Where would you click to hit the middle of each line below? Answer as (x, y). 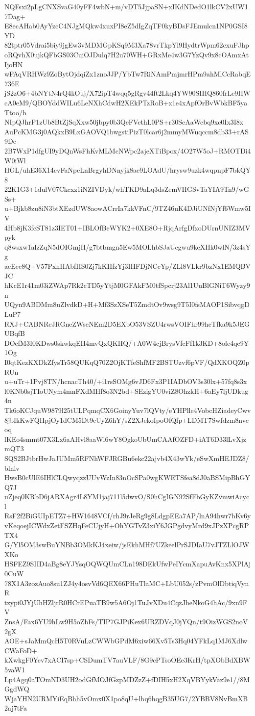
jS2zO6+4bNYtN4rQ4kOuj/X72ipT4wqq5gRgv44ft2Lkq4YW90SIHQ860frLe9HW (127, 93)
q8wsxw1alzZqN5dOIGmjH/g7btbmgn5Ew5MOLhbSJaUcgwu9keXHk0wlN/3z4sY (127, 246)
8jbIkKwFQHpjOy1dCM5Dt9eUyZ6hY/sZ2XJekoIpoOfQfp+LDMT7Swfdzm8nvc (127, 420)
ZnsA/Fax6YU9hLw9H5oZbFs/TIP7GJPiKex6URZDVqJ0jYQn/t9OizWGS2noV (126, 621)
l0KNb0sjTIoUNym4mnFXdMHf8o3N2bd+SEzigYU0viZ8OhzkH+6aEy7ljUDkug (127, 391)
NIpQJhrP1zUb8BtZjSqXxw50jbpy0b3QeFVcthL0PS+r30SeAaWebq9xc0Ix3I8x (124, 122)
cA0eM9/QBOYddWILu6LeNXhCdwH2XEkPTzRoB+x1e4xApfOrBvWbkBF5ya (126, 102)
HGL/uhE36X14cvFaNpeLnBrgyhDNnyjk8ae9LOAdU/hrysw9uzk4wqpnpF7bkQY (128, 170)
